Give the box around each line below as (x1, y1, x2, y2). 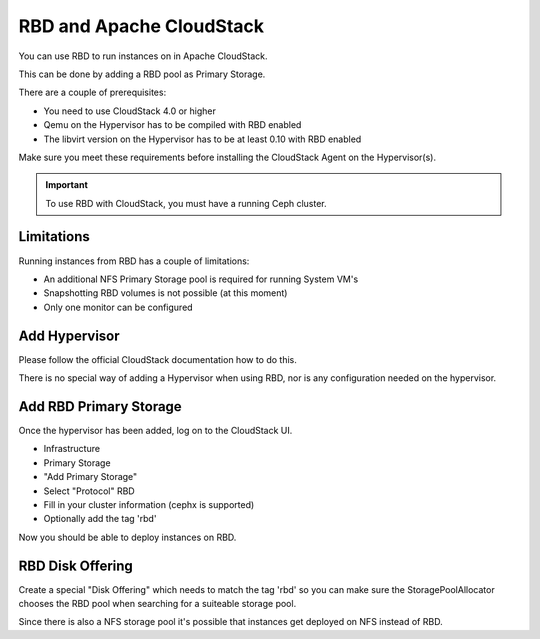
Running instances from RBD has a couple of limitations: (18, 255, 250, 267)
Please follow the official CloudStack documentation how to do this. (18, 353, 297, 365)
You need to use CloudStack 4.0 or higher (43, 105, 217, 117)
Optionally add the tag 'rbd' (43, 513, 157, 525)
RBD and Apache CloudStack (18, 15, 265, 37)
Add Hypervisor (18, 327, 120, 344)
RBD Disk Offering (18, 557, 134, 574)
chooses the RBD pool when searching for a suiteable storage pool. (18, 597, 297, 609)
